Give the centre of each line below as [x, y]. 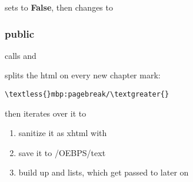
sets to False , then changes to [59, 7]
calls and [21, 55]
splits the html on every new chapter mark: [83, 75]
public [20, 33]
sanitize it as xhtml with [63, 133]
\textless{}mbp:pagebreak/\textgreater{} [87, 94]
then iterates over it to [46, 113]
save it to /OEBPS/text [62, 152]
